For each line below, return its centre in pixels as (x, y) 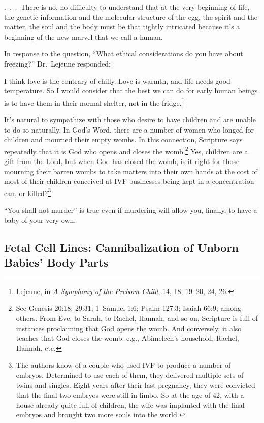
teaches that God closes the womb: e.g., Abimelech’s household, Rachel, (127, 338)
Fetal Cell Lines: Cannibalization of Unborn (121, 247)
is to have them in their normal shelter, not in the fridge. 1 (94, 102)
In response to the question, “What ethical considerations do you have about (124, 54)
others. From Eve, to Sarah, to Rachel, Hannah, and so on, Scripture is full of (137, 318)
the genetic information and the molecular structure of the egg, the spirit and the (131, 17)
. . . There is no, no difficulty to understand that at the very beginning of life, (127, 7)
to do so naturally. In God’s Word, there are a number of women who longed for (129, 129)
